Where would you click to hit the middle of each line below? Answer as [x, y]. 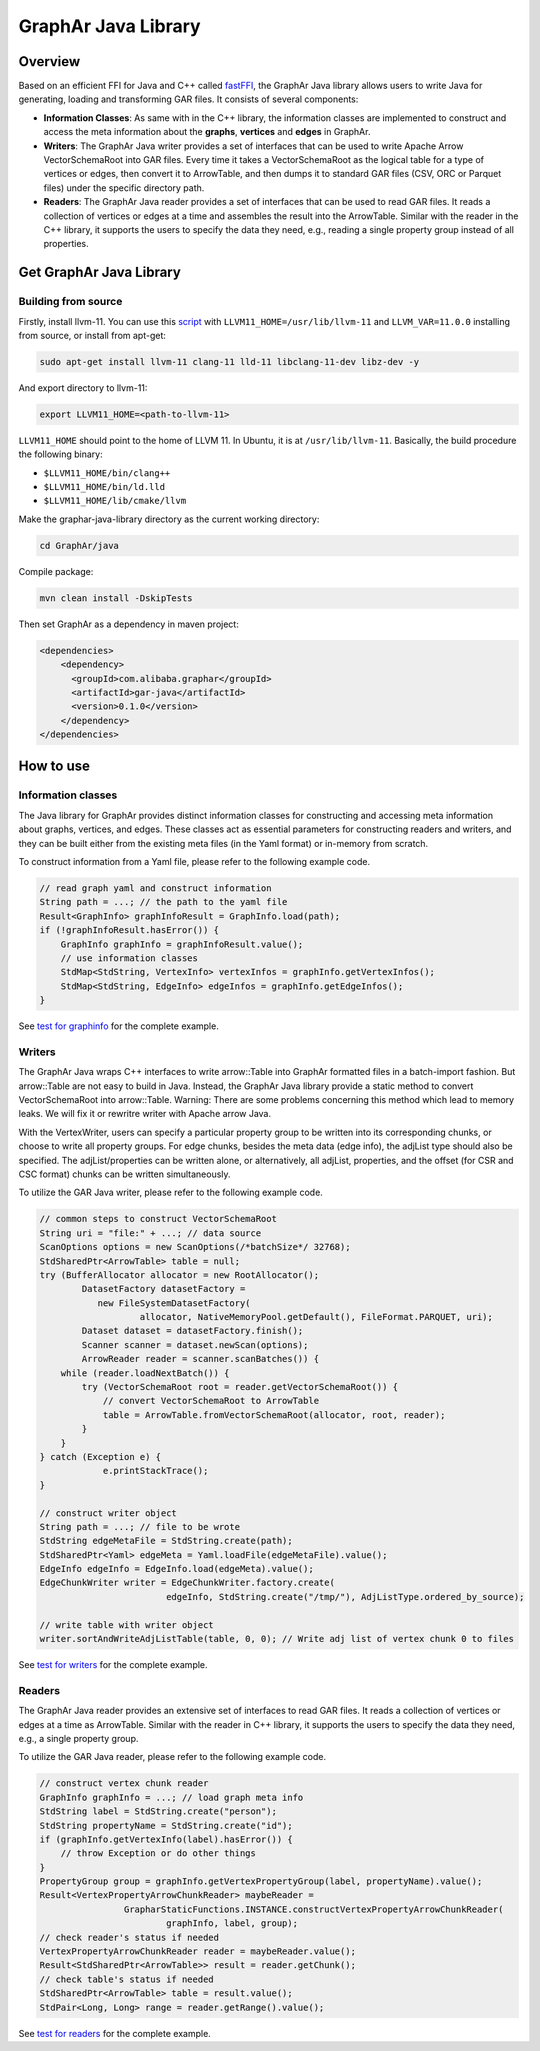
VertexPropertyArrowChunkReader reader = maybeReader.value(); [198, 1951]
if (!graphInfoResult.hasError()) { [129, 930]
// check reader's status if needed [129, 1937]
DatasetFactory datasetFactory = [163, 1289]
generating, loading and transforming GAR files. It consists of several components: [188, 99]
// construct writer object [108, 1513]
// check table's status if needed [126, 1979]
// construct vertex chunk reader [124, 1783]
